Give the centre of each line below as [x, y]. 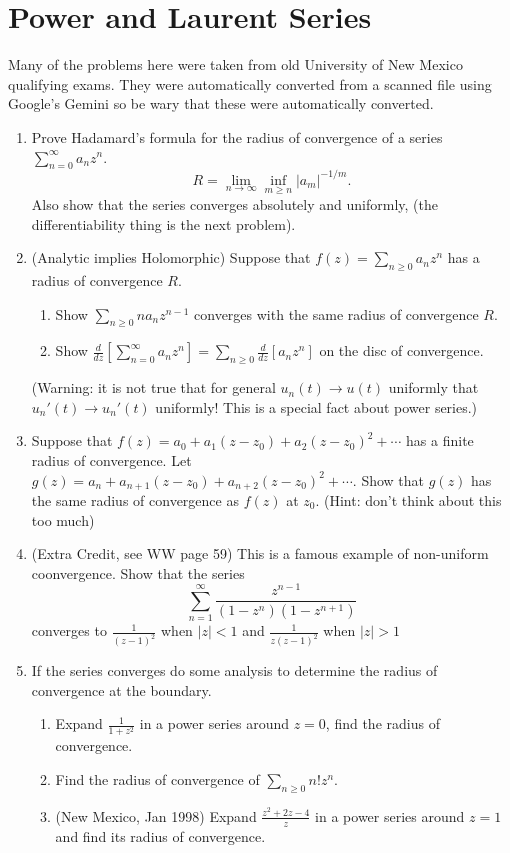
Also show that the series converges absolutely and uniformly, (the [234, 204]
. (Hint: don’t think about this [408, 500]
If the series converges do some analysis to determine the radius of [234, 670]
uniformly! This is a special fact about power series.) [316, 406]
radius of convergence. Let [111, 459]
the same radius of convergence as [135, 500]
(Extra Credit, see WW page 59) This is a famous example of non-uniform [260, 553]
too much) [63, 519]
